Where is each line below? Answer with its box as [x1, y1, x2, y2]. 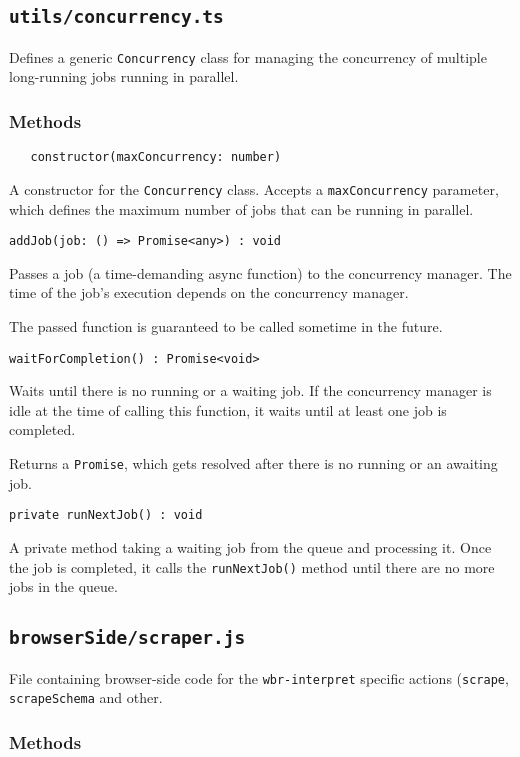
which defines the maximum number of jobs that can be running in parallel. [9, 198, 474, 219]
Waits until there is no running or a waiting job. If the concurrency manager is [9, 380, 492, 401]
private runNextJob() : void [9, 508, 203, 523]
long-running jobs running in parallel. [9, 66, 239, 87]
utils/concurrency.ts [9, 6, 224, 28]
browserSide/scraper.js [9, 627, 246, 649]
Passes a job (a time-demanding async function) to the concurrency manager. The [9, 262, 512, 283]
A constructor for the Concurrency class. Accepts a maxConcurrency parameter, [9, 178, 499, 199]
